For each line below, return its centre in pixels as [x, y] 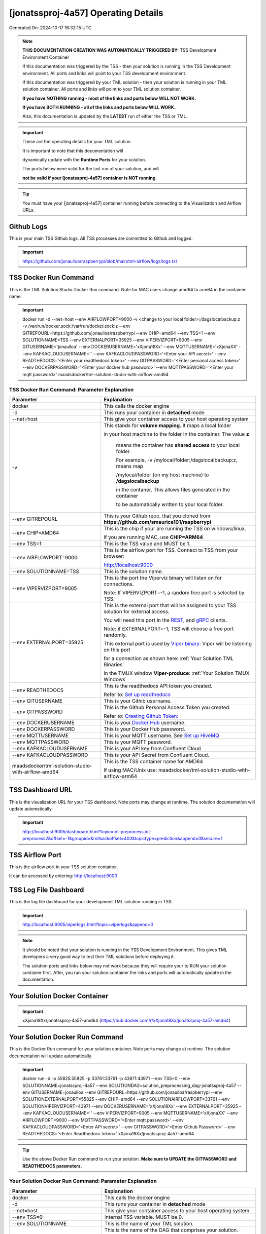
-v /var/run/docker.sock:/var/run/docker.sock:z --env [76, 326]
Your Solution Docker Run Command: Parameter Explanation [83, 1181]
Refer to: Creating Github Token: [141, 716]
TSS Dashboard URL [41, 790]
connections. [119, 584]
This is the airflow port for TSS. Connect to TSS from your [171, 550]
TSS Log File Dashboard [47, 890]
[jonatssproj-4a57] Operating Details [86, 13]
